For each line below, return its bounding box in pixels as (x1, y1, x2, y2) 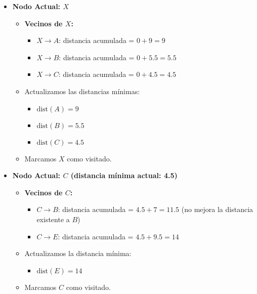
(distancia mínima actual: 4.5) (70, 170, 178, 181)
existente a (36, 214, 70, 224)
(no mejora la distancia (181, 204, 253, 215)
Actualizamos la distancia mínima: (24, 248, 132, 259)
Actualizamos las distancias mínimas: (24, 86, 140, 96)
